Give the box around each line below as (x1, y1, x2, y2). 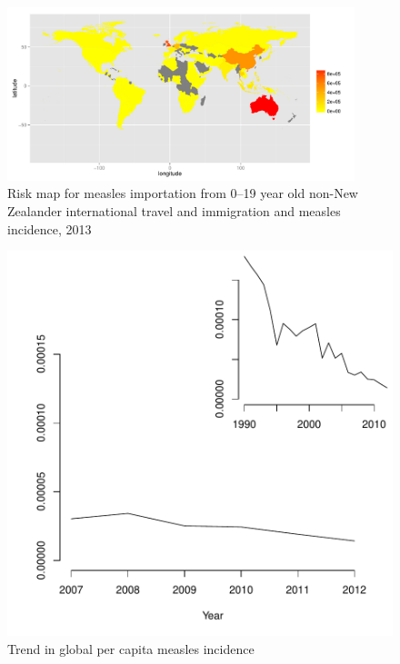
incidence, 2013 (7, 219, 92, 238)
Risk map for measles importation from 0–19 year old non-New (7, 183, 358, 203)
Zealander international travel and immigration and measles (7, 201, 341, 220)
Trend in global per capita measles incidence (7, 639, 255, 658)
